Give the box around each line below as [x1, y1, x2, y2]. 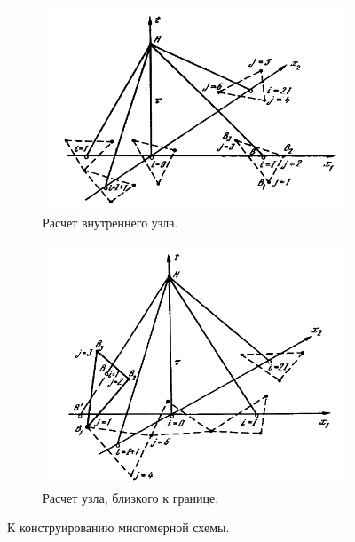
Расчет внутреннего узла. [43, 212, 178, 231]
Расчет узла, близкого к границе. [43, 488, 219, 506]
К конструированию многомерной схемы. [7, 518, 230, 537]
